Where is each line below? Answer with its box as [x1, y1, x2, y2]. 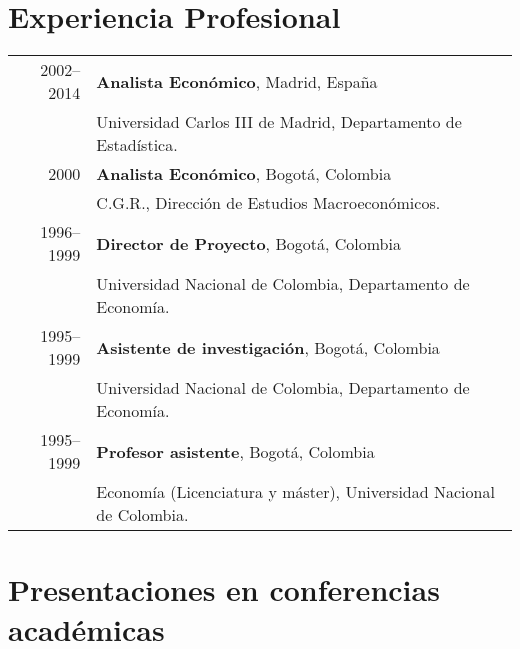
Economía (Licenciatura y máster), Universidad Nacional [96, 480, 495, 504]
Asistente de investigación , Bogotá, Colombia [96, 335, 440, 359]
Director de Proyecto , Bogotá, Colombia [96, 231, 401, 255]
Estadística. [96, 133, 178, 157]
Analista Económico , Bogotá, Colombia [96, 162, 392, 186]
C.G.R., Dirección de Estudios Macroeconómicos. [96, 191, 441, 215]
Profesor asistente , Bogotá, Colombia [96, 439, 375, 463]
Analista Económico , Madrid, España [96, 69, 378, 93]
